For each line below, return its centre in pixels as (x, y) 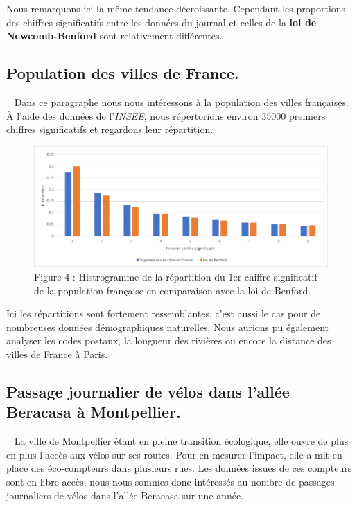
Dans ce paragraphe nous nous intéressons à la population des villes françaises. (181, 101)
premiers (307, 115)
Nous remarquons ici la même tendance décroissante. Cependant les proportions (176, 8)
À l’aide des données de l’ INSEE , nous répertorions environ (132, 115)
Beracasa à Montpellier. (94, 412)
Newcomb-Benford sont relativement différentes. (114, 36)
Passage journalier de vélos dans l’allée (148, 391)
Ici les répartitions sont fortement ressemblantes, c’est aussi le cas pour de (164, 313)
